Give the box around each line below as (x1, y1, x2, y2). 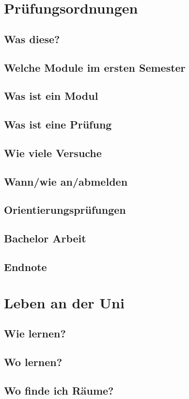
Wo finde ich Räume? (4, 383, 114, 398)
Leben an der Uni (4, 292, 125, 312)
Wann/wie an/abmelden (4, 174, 128, 189)
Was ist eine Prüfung (4, 117, 112, 132)
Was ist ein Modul (4, 88, 98, 103)
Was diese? (4, 31, 60, 46)
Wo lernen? (4, 354, 63, 369)
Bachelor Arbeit (4, 231, 86, 246)
